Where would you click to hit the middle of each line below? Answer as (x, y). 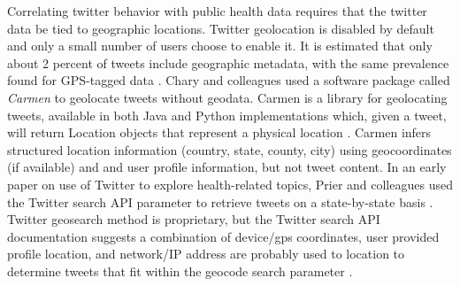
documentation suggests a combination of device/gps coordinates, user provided (223, 236)
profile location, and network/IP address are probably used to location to (206, 254)
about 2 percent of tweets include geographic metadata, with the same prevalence (228, 62)
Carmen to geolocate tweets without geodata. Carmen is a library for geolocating (227, 97)
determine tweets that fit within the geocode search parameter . (180, 271)
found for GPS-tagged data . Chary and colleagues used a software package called (229, 80)
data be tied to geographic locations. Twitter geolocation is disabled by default (221, 28)
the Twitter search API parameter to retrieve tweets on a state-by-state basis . (220, 201)
